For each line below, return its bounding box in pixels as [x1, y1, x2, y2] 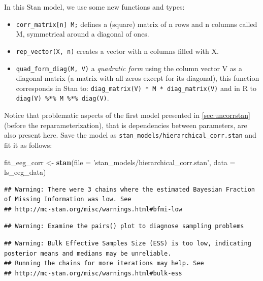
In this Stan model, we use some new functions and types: [4, 2, 185, 12]
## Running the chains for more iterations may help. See [4, 260, 204, 267]
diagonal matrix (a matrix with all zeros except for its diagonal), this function [16, 73, 259, 83]
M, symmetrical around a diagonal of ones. [16, 28, 149, 39]
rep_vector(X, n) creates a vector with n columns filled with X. [16, 45, 219, 56]
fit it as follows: [4, 139, 52, 150]
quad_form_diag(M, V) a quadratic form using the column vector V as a [16, 63, 242, 73]
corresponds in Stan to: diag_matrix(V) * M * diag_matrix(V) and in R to [16, 82, 256, 93]
